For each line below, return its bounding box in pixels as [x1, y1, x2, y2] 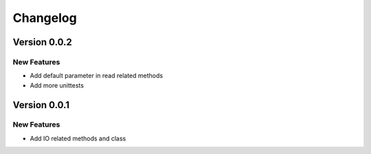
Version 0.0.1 [12, 99, 70, 111]
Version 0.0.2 [12, 36, 72, 48]
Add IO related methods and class [30, 134, 126, 142]
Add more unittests [30, 81, 84, 89]
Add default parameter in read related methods [30, 72, 164, 80]
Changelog [12, 10, 77, 25]
